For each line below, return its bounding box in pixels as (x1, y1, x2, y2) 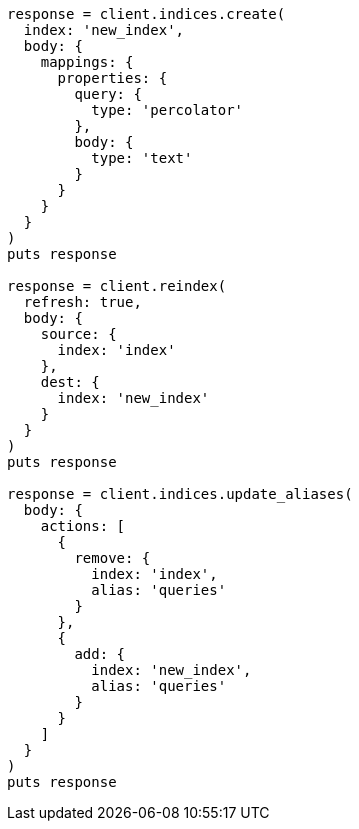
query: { (74, 86, 142, 102)
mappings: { (40, 54, 134, 70)
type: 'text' (91, 150, 193, 166)
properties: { (57, 70, 168, 86)
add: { (74, 646, 126, 662)
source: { (40, 326, 117, 342)
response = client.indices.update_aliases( (7, 486, 353, 502)
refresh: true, (23, 294, 142, 310)
